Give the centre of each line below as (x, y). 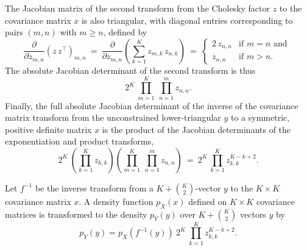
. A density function (116, 201)
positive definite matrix (48, 129)
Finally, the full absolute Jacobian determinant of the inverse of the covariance (152, 105)
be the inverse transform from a (94, 187)
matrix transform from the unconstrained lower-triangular (113, 117)
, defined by (125, 32)
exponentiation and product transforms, (79, 141)
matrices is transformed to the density (76, 214)
